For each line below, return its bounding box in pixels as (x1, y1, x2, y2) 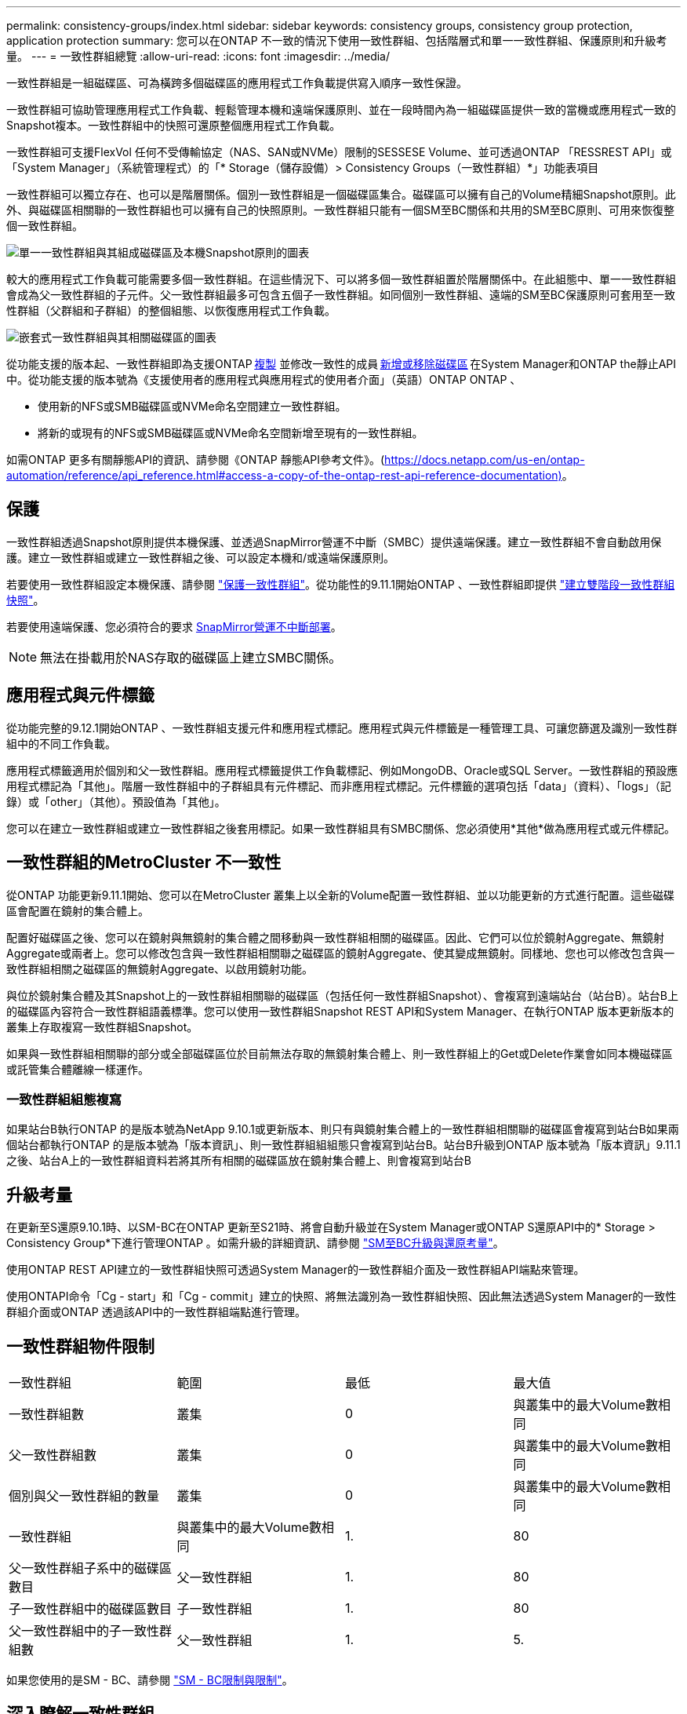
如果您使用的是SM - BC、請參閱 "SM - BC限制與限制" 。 (6, 1672, 293, 1687)
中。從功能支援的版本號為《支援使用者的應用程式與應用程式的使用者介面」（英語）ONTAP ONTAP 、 (6, 373, 522, 386)
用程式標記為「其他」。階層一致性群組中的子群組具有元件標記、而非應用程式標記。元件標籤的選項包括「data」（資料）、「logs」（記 (6, 779, 671, 793)
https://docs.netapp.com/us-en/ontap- (384, 453, 585, 466)
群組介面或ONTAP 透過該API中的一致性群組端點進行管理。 (6, 1305, 306, 1319)
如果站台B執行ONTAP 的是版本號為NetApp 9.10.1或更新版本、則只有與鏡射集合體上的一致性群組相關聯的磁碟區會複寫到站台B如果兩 (6, 1122, 679, 1136)
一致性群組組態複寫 (6, 1091, 122, 1107)
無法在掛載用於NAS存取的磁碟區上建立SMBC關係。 (40, 649, 342, 666)
